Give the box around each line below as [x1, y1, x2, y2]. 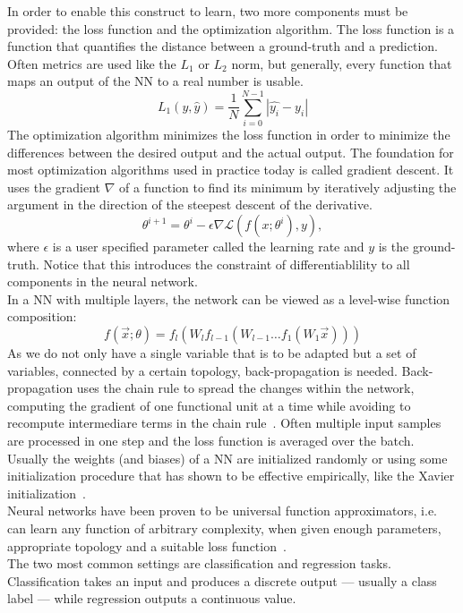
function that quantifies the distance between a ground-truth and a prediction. [7, 37, 438, 55]
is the [378, 237, 409, 256]
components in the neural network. [7, 272, 198, 291]
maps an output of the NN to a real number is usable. [7, 72, 304, 90]
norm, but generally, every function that [231, 54, 452, 72]
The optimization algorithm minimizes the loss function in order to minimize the [7, 125, 450, 144]
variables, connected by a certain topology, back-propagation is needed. [7, 361, 398, 379]
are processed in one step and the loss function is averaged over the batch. [7, 431, 415, 449]
